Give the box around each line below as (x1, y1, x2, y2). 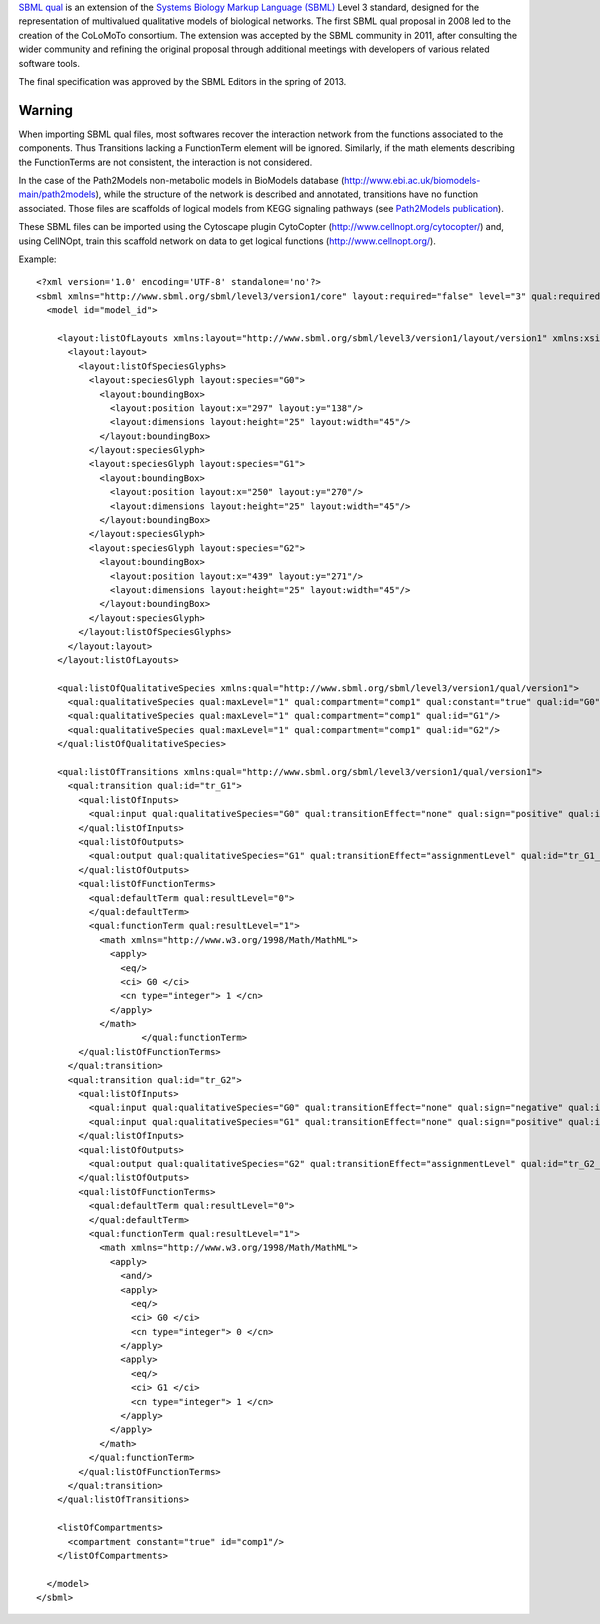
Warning (18, 101, 74, 119)
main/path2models (18, 188, 96, 200)
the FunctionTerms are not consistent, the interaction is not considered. (18, 156, 313, 168)
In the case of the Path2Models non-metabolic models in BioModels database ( (18, 175, 345, 187)
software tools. (18, 57, 80, 69)
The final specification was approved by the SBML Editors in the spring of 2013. (18, 75, 347, 87)
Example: (18, 253, 57, 265)
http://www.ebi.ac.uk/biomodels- (343, 175, 481, 187)
